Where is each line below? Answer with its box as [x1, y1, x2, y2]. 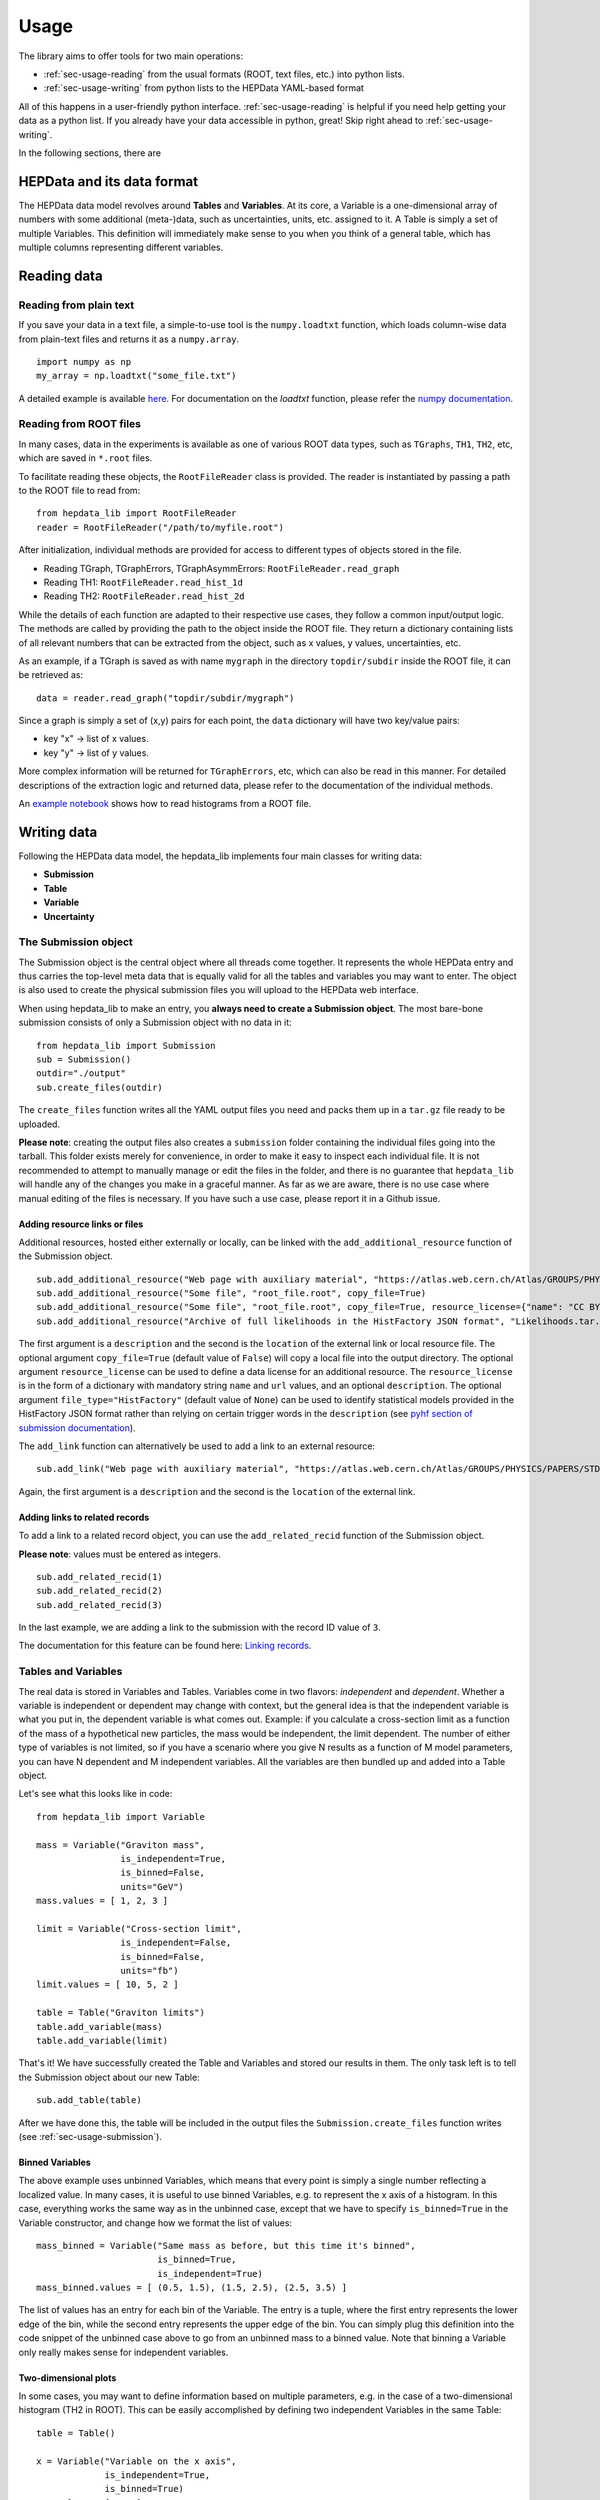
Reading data [18, 267, 104, 284]
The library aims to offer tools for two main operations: [18, 50, 244, 62]
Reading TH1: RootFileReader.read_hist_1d [43, 576, 244, 588]
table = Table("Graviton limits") [36, 2007, 205, 2019]
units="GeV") [120, 1881, 185, 1892]
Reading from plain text [18, 298, 135, 312]
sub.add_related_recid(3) [36, 1599, 164, 1610]
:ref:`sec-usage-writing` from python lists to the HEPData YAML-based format [43, 82, 365, 94]
